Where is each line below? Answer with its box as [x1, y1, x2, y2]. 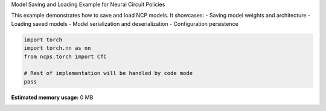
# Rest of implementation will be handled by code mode [24, 70, 193, 77]
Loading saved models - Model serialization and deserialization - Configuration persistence [11, 20, 238, 27]
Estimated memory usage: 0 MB [11, 94, 94, 101]
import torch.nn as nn [24, 45, 91, 52]
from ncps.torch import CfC [24, 53, 107, 60]
